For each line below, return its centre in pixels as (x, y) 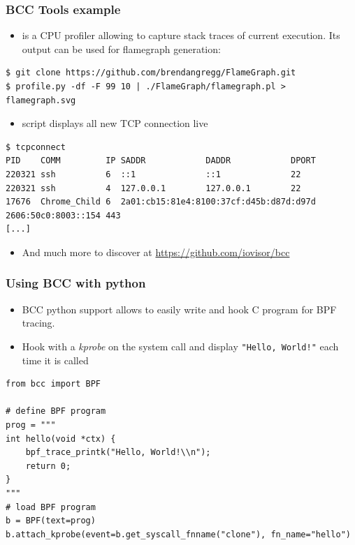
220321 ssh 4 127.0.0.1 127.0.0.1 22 (153, 188)
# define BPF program (56, 411)
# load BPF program (51, 507)
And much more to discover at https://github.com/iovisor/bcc (156, 252)
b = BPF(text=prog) (51, 521)
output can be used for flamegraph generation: (121, 48)
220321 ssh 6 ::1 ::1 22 (153, 174)
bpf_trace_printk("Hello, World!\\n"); (118, 453)
